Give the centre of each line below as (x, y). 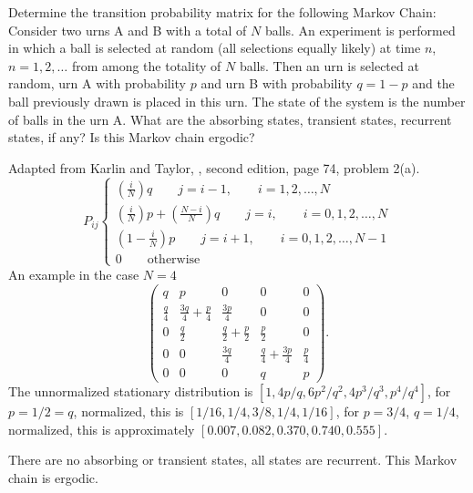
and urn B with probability (277, 83)
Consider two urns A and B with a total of (128, 30)
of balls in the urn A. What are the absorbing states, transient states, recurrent (230, 119)
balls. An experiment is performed (360, 30)
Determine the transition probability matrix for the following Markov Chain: (222, 12)
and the (433, 83)
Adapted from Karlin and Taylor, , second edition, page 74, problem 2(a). (214, 167)
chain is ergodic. (53, 477)
